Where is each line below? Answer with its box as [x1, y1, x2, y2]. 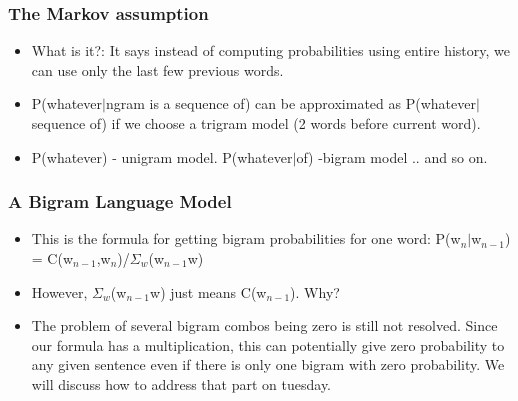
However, [31, 281, 88, 302]
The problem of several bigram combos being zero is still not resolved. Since [31, 315, 498, 336]
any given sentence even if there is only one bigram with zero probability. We [31, 354, 505, 375]
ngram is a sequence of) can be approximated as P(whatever [105, 93, 476, 114]
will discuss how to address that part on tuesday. [31, 373, 332, 394]
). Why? [290, 281, 340, 302]
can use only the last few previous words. [31, 59, 284, 80]
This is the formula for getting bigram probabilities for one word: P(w [31, 228, 461, 249]
